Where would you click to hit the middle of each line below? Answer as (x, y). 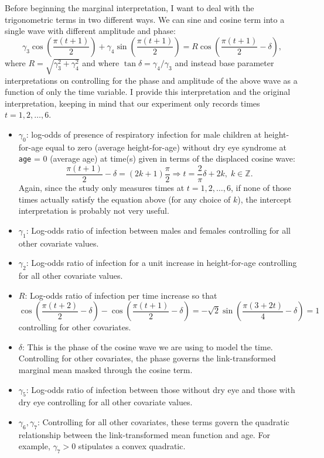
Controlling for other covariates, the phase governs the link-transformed (147, 358)
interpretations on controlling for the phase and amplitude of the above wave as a (151, 80)
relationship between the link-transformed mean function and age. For (144, 434)
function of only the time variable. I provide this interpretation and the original (148, 92)
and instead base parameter (224, 62)
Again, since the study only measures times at (101, 187)
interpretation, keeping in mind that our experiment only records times (132, 103)
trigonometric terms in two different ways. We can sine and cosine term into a (145, 19)
